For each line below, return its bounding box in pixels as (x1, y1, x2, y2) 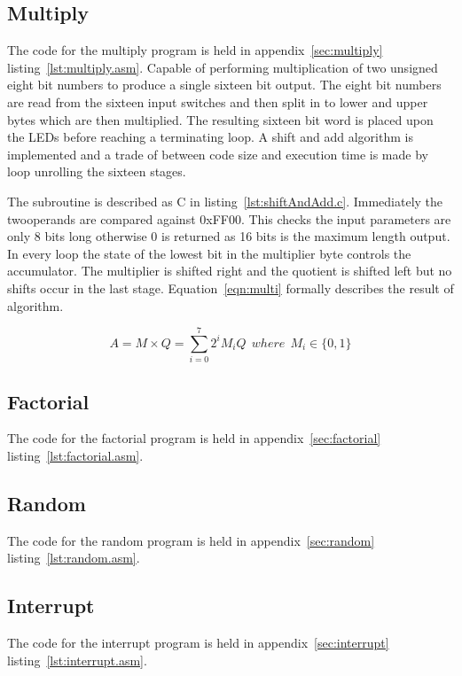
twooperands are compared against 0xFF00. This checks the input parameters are (7, 209, 451, 228)
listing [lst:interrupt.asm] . (7, 650, 147, 669)
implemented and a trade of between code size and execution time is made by (7, 144, 428, 163)
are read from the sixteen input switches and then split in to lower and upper (7, 92, 428, 111)
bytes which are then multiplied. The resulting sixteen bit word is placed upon (7, 110, 434, 128)
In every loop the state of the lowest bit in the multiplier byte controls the (7, 244, 411, 262)
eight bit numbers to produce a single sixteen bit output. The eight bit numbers (7, 75, 442, 94)
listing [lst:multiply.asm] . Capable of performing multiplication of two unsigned (7, 58, 438, 76)
